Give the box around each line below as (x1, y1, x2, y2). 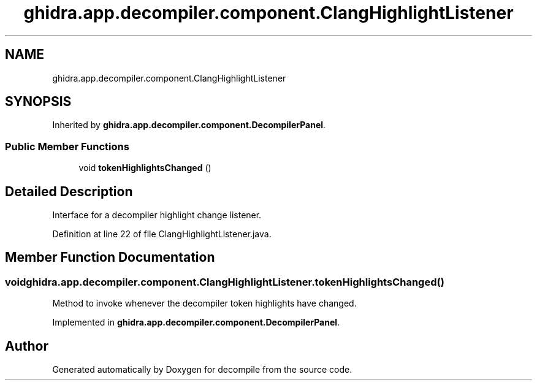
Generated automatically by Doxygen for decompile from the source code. (52, 364, 352, 375)
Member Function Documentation (5, 250, 215, 265)
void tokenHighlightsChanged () (78, 162, 211, 173)
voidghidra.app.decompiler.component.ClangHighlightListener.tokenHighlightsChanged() (5, 275, 444, 288)
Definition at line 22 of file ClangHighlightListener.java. (52, 229, 272, 240)
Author (5, 338, 48, 354)
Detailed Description (5, 183, 133, 199)
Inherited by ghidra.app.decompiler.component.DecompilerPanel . (52, 120, 326, 131)
